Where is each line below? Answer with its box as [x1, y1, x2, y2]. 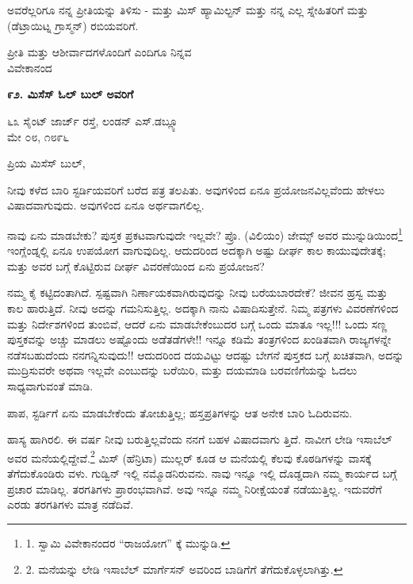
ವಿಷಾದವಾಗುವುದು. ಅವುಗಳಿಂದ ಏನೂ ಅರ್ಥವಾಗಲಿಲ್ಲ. [7, 197, 205, 213]
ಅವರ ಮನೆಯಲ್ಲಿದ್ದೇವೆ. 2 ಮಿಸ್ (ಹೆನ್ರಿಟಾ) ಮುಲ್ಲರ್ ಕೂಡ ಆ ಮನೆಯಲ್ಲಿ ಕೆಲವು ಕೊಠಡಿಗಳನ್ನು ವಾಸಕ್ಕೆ [7, 447, 372, 466]
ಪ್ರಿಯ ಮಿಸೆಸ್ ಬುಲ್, [7, 155, 86, 171]
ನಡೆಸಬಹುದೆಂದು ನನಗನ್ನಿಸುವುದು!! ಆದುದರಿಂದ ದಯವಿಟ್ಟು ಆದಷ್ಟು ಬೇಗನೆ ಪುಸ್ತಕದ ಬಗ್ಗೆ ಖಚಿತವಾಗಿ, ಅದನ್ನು [7, 346, 404, 363]
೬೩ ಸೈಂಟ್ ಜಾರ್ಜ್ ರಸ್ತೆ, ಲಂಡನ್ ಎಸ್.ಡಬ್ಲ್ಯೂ [7, 112, 180, 129]
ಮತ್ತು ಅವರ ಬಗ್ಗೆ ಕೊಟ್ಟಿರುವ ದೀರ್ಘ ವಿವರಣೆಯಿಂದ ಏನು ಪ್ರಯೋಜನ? [7, 257, 265, 274]
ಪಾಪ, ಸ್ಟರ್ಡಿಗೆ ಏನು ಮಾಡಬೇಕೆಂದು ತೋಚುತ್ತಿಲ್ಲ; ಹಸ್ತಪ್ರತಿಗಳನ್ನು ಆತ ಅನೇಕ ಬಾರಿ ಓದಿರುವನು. [7, 404, 353, 421]
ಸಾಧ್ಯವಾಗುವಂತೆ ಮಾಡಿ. [7, 377, 94, 394]
